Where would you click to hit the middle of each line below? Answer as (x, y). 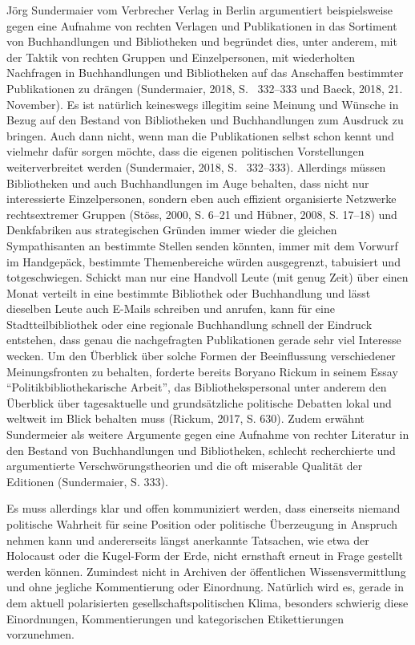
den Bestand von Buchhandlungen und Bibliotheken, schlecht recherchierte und (201, 450)
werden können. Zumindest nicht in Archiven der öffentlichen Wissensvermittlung (206, 571)
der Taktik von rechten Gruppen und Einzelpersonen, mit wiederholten (181, 57)
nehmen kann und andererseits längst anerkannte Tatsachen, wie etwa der (188, 540)
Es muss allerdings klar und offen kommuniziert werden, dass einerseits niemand (203, 508)
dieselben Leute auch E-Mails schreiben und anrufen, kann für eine (171, 308)
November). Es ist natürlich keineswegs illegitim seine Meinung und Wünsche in (203, 104)
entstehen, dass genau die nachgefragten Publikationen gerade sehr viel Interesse (204, 340)
